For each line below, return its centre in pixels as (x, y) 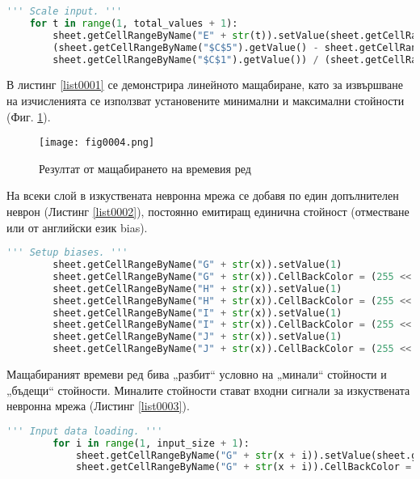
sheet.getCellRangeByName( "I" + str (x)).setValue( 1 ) (197, 313)
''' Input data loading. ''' (85, 431)
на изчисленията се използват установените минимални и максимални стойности (206, 100)
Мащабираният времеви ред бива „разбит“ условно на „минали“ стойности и (197, 374)
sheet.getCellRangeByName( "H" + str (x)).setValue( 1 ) (197, 288)
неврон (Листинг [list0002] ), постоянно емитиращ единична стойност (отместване (208, 211)
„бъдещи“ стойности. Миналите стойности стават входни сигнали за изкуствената (208, 390)
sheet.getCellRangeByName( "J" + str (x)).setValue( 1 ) (197, 337)
